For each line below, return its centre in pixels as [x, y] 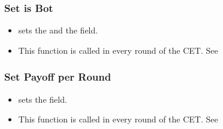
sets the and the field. [58, 30]
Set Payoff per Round [58, 77]
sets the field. [43, 99]
